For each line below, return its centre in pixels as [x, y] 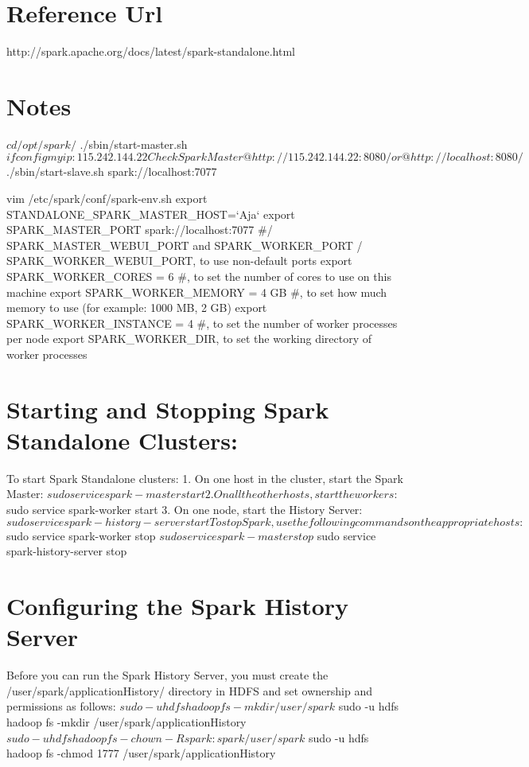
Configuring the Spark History [178, 606]
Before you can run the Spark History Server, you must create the [167, 675]
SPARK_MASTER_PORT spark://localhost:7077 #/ [140, 230]
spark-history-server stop [67, 551]
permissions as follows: [61, 706]
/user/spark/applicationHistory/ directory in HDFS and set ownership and [189, 690]
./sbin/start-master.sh [134, 144]
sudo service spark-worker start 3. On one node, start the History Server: [185, 510]
